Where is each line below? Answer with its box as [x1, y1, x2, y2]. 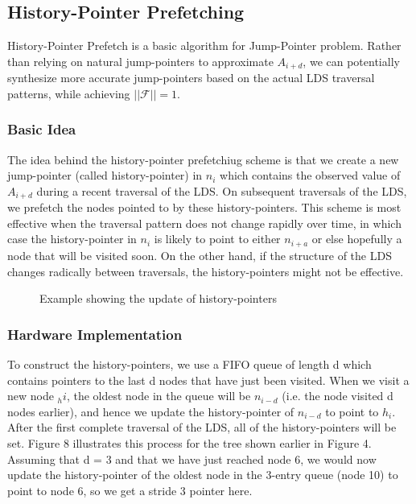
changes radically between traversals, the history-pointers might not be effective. [7, 262, 404, 279]
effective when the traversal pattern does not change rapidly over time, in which [7, 214, 402, 231]
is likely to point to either [154, 230, 281, 247]
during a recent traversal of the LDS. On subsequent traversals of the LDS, [36, 182, 407, 199]
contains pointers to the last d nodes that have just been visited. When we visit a [7, 371, 410, 388]
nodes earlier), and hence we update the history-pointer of [7, 403, 294, 419]
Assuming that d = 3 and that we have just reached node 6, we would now [7, 450, 377, 467]
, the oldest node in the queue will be [66, 387, 251, 404]
